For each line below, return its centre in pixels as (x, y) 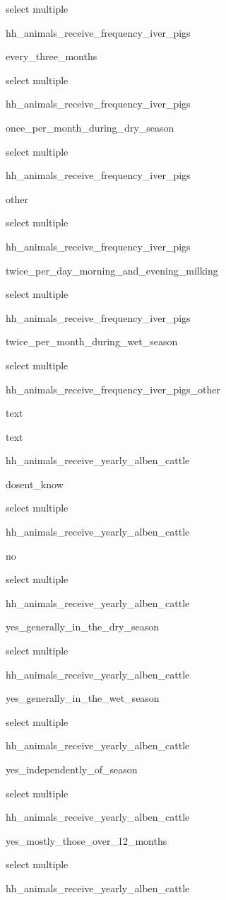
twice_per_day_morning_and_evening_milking (112, 270)
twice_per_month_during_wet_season (92, 341)
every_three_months (52, 56)
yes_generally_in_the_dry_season (82, 627)
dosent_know (35, 484)
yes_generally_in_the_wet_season (83, 698)
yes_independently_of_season (72, 769)
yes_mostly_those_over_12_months (87, 840)
